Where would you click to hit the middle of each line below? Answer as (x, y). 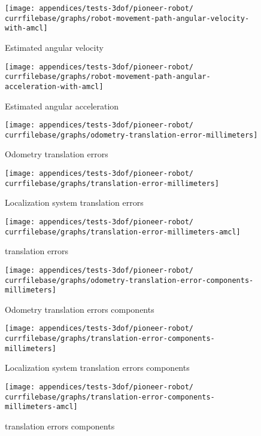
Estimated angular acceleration (62, 106)
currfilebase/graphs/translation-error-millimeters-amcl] (123, 232)
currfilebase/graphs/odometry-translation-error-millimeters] (131, 135)
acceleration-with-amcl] (54, 86)
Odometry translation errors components (80, 309)
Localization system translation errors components (97, 368)
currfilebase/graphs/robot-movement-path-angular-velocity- (127, 18)
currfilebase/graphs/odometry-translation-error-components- (129, 280)
